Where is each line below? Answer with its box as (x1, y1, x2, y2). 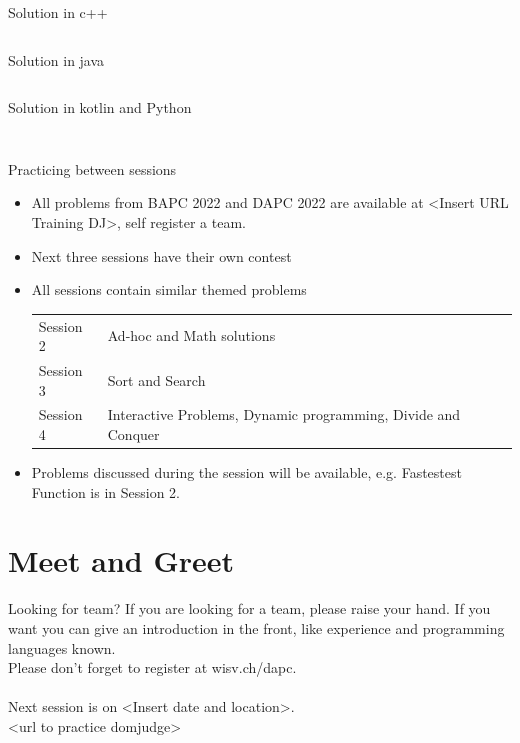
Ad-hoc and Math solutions (107, 325, 276, 346)
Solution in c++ (8, 2, 108, 22)
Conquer (107, 423, 160, 444)
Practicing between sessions (8, 158, 177, 179)
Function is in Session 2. (31, 481, 181, 502)
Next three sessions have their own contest (31, 245, 292, 266)
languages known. (8, 637, 116, 658)
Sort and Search (107, 369, 206, 390)
